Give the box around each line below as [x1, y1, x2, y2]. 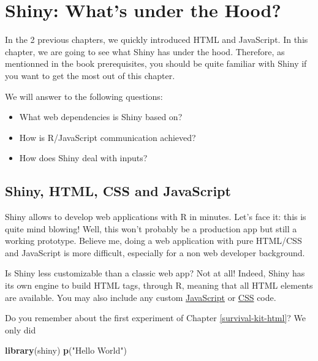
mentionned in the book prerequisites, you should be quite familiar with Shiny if [5, 57, 307, 70]
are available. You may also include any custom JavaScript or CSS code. [5, 291, 276, 303]
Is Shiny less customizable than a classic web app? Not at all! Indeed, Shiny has [5, 267, 305, 279]
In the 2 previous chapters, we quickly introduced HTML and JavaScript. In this [5, 33, 308, 46]
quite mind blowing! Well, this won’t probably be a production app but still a [5, 222, 297, 235]
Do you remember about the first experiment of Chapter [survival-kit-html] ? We [5, 311, 306, 324]
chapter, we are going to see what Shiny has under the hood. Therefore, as [5, 45, 285, 58]
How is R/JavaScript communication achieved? [19, 131, 196, 143]
